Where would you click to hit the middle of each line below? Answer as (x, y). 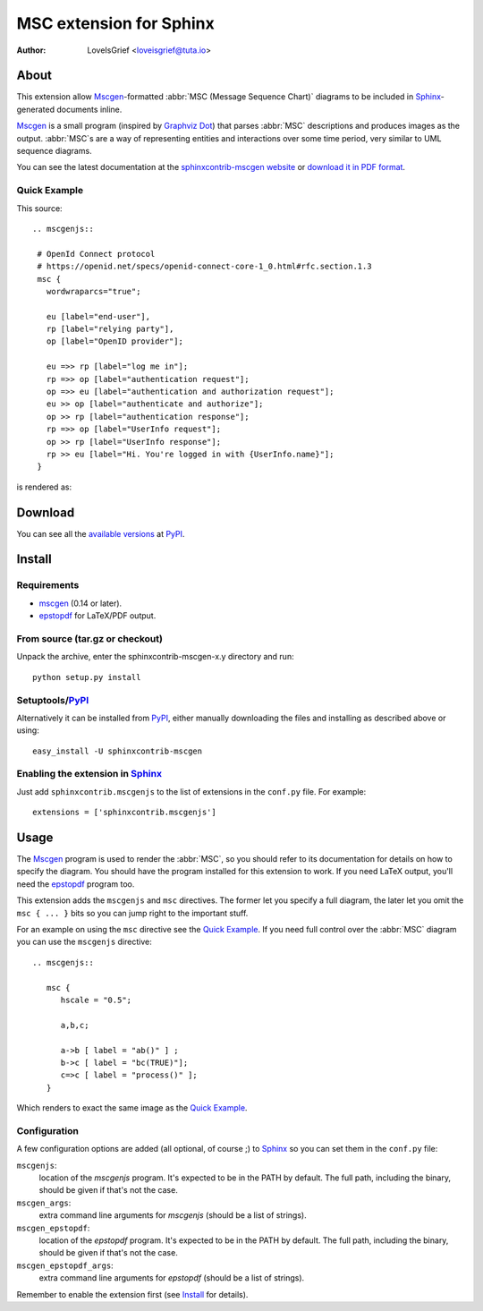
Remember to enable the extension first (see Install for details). (132, 1294)
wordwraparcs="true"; (93, 291)
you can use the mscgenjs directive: (84, 942)
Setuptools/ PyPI (53, 700)
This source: (39, 208)
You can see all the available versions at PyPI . (101, 533)
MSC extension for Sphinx (115, 23)
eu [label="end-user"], (98, 316)
